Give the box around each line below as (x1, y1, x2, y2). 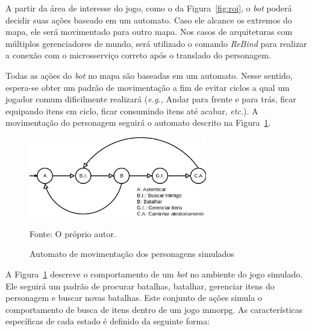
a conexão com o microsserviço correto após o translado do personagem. (5, 49, 271, 61)
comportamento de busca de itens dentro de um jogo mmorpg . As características (5, 303, 303, 315)
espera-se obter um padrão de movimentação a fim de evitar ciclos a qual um (5, 81, 290, 93)
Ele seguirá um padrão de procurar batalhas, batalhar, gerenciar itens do (5, 279, 275, 292)
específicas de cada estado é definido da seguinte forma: (5, 315, 210, 327)
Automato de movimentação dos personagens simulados (30, 247, 234, 260)
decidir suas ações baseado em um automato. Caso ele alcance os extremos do (5, 13, 292, 26)
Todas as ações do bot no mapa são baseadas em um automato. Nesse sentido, (5, 69, 293, 81)
